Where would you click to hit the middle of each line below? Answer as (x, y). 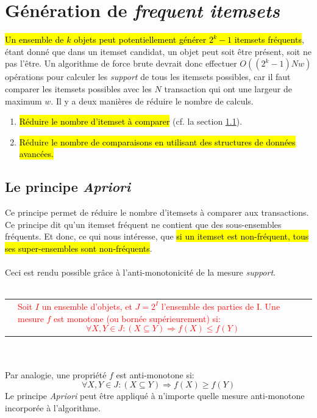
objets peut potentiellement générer (140, 39)
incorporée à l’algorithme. (53, 408)
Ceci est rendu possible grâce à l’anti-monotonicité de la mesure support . (140, 272)
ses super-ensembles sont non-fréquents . (79, 248)
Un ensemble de (34, 39)
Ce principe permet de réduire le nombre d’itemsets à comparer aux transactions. (157, 212)
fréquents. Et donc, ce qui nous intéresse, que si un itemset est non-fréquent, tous (157, 236)
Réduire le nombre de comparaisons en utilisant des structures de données (157, 141)
